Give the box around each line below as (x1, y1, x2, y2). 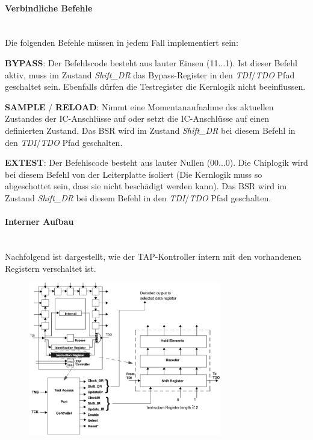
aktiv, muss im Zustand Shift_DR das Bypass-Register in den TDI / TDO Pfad (5, 68, 295, 81)
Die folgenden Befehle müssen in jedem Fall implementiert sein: (5, 36, 238, 49)
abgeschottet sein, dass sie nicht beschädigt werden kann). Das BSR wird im (5, 180, 287, 192)
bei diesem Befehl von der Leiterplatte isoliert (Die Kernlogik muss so (5, 168, 262, 180)
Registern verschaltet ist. (5, 262, 96, 274)
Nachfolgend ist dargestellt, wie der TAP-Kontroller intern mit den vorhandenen (5, 250, 302, 262)
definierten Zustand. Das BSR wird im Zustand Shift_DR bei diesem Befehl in (5, 124, 296, 136)
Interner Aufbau (5, 215, 74, 228)
